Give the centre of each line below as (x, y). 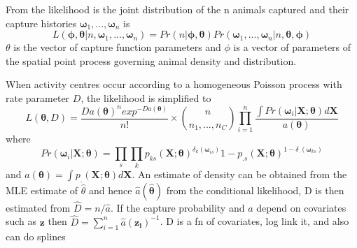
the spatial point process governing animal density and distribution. (151, 60)
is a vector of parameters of (292, 47)
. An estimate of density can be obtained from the (239, 174)
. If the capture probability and (178, 207)
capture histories (41, 23)
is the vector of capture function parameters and (117, 47)
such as (21, 221)
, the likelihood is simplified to (146, 97)
